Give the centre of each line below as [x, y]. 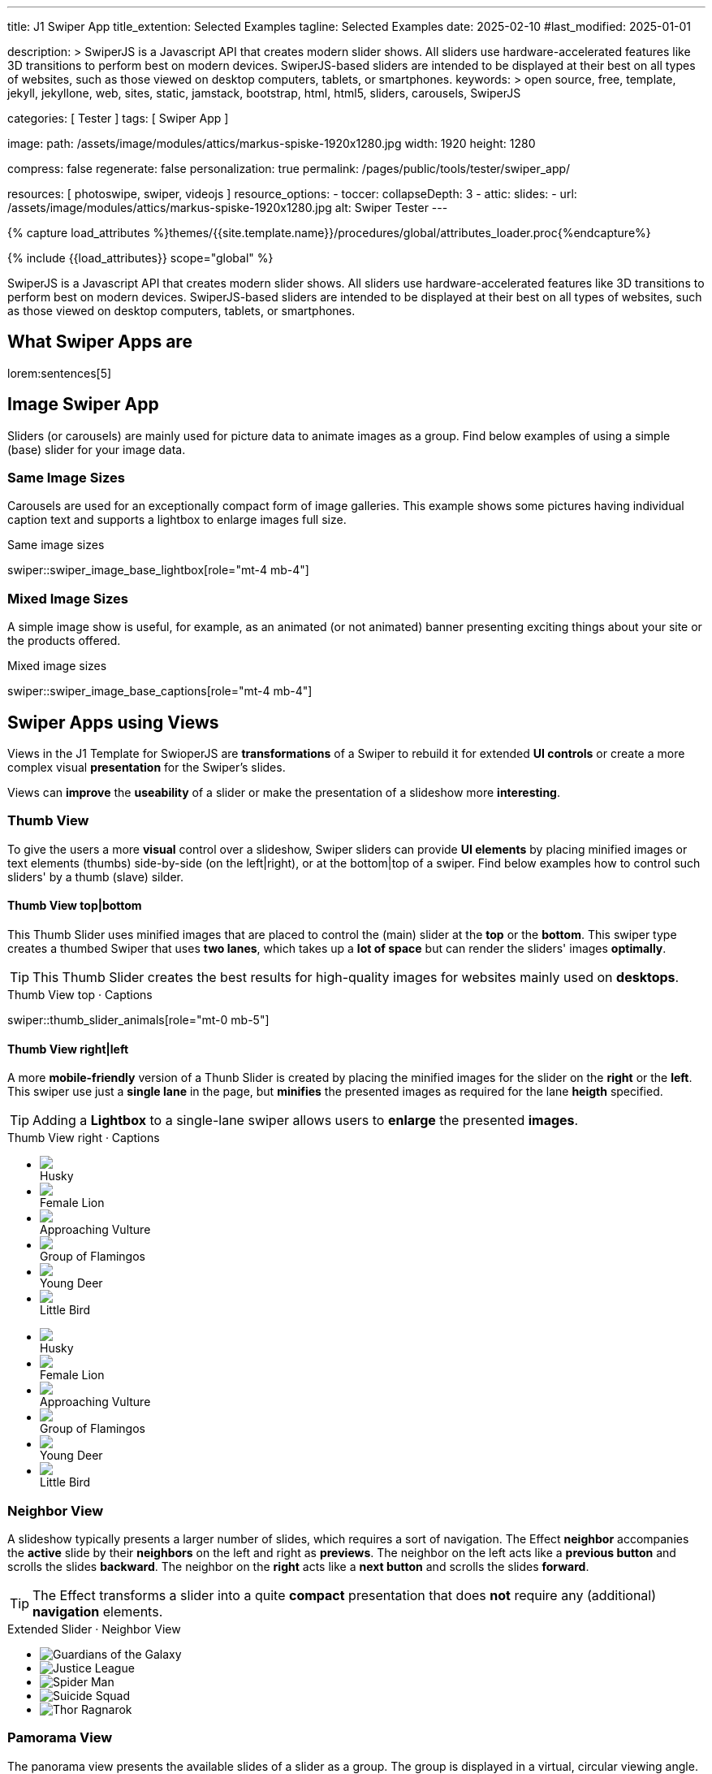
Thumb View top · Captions [80, 995]
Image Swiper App [83, 405]
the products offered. [64, 641]
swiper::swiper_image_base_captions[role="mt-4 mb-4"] [160, 691]
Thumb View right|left [68, 1049]
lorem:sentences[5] [60, 373]
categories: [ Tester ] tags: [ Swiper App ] [118, 118]
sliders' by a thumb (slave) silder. [96, 876]
